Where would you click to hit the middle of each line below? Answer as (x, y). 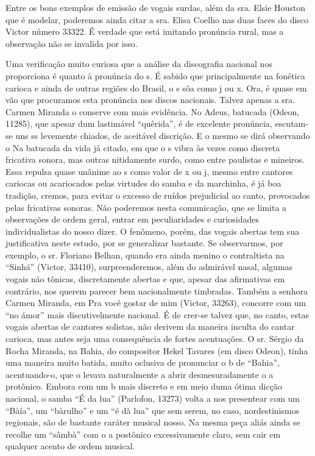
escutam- (292, 123)
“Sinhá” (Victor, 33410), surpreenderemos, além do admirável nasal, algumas (149, 267)
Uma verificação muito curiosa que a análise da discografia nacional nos (139, 64)
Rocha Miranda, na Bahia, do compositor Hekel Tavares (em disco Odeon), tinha (157, 350)
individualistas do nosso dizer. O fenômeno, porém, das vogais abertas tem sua (153, 231)
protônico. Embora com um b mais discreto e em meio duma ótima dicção (144, 386)
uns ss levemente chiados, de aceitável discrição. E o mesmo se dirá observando (163, 135)
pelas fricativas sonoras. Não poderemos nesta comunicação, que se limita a (146, 207)
